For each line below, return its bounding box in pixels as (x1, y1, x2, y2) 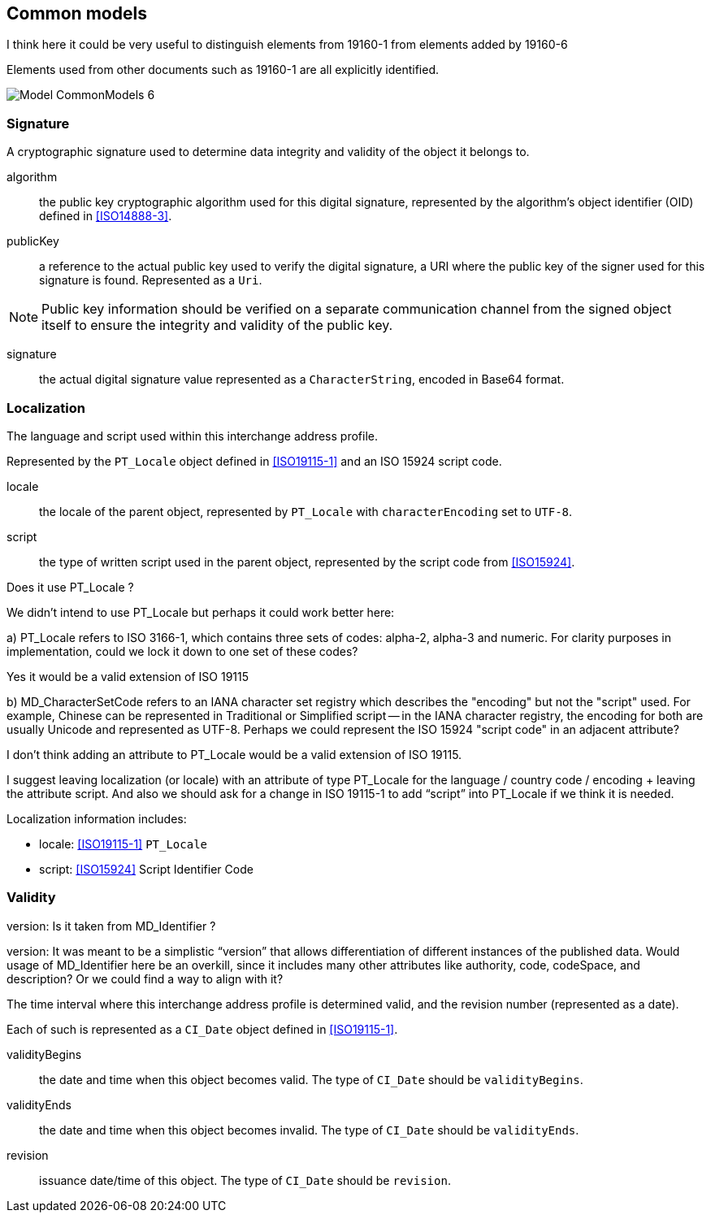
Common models (7, 3, 147, 24)
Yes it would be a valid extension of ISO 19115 (7, 669, 249, 683)
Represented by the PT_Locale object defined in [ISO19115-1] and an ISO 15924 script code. (7, 453, 502, 468)
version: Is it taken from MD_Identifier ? (7, 918, 216, 933)
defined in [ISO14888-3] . (39, 209, 172, 223)
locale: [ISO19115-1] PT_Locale (39, 836, 207, 851)
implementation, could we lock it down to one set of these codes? (7, 644, 358, 658)
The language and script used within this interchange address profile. (7, 428, 378, 443)
